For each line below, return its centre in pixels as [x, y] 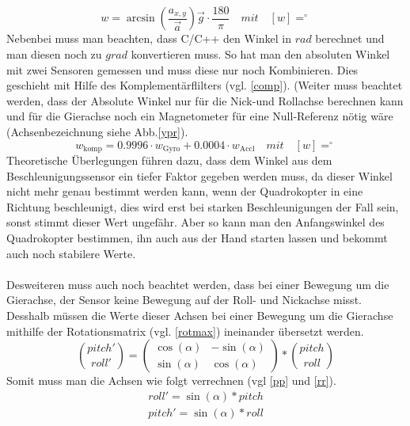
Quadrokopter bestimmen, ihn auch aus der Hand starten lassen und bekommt [197, 238]
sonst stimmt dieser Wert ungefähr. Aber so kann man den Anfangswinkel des [196, 222]
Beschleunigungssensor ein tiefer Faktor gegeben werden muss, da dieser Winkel [199, 175]
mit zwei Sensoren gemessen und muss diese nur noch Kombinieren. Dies [182, 69]
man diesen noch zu [54, 54]
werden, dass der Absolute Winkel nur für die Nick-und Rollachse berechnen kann [205, 100]
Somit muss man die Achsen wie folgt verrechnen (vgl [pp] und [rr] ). [171, 380]
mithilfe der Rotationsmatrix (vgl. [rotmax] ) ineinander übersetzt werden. [185, 331]
